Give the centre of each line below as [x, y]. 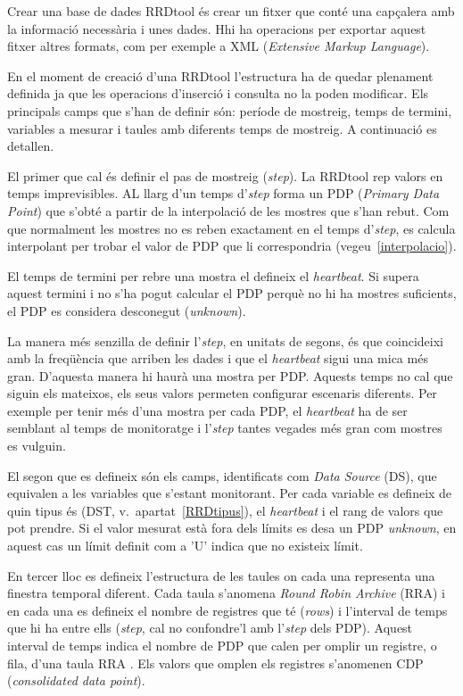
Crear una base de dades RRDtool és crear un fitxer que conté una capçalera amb [231, 11]
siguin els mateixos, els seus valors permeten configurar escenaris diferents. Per [222, 393]
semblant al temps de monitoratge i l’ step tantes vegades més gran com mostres [225, 428]
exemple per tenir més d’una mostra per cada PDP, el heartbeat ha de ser [207, 410]
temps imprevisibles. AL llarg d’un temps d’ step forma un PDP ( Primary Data [223, 193]
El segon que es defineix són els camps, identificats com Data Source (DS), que [222, 475]
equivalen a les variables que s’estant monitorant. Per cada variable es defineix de [230, 493]
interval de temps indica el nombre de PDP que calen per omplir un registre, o [222, 645]
